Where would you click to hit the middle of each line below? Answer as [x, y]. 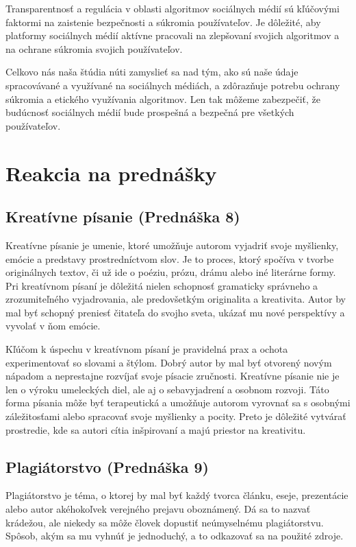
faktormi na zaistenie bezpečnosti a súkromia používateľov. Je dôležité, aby [163, 22]
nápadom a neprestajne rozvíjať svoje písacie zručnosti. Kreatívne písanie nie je [173, 376]
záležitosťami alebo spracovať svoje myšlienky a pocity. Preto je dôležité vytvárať [176, 416]
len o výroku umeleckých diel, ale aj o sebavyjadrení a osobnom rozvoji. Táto [167, 389]
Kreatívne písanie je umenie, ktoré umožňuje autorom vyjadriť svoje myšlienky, [172, 245]
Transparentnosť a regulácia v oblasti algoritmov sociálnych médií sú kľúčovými [173, 8]
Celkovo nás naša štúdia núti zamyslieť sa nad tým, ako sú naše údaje [152, 72]
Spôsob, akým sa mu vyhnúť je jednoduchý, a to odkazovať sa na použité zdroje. [175, 536]
